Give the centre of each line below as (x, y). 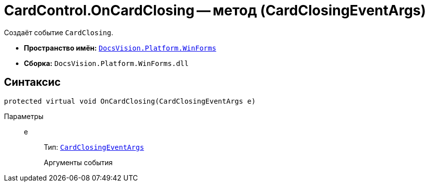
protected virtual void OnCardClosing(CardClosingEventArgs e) (130, 101)
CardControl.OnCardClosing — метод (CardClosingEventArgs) (215, 10)
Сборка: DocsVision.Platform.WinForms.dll (106, 63)
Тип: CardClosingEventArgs (94, 147)
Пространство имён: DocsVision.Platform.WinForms (120, 48)
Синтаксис (32, 82)
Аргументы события (78, 162)
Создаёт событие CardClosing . (59, 32)
